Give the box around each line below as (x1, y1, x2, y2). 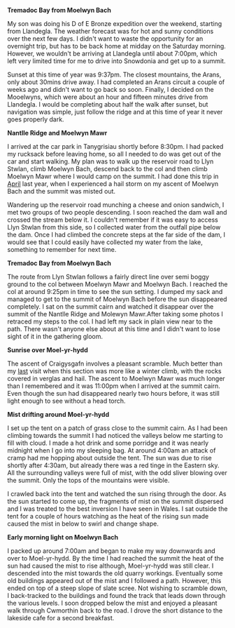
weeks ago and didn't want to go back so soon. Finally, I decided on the (7, 86, 215, 93)
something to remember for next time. (7, 246, 117, 253)
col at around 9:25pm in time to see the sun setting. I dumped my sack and (7, 288, 223, 295)
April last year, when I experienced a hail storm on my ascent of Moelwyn (7, 180, 219, 188)
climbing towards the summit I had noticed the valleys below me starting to (7, 432, 223, 439)
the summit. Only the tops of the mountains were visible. (7, 476, 170, 484)
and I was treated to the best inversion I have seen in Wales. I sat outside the (7, 505, 228, 513)
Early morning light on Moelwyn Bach (7, 533, 119, 541)
